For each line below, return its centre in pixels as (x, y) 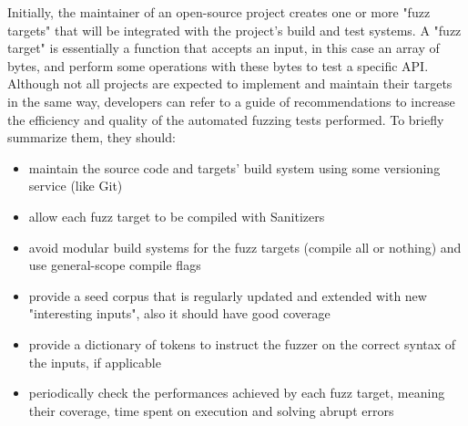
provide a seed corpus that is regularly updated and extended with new (228, 295)
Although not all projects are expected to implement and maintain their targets (230, 83)
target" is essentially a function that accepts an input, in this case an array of (224, 48)
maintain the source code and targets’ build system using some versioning (234, 167)
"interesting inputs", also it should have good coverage (179, 313)
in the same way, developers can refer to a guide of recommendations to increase (231, 101)
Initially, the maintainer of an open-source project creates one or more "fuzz (219, 12)
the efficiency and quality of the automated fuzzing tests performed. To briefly (226, 119)
